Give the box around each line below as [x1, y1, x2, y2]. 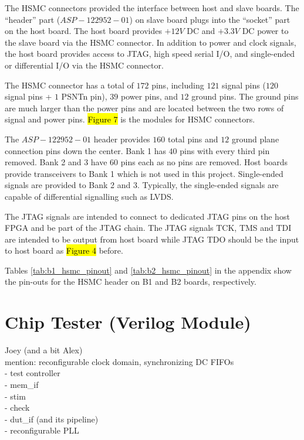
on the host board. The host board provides [5, 25, 162, 37]
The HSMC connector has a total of [5, 79, 134, 91]
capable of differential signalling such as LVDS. [5, 190, 174, 202]
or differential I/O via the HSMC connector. [5, 59, 164, 71]
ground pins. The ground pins [191, 90, 299, 103]
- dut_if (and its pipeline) [5, 412, 99, 425]
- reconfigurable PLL [5, 424, 79, 436]
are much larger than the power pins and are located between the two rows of [5, 101, 284, 114]
